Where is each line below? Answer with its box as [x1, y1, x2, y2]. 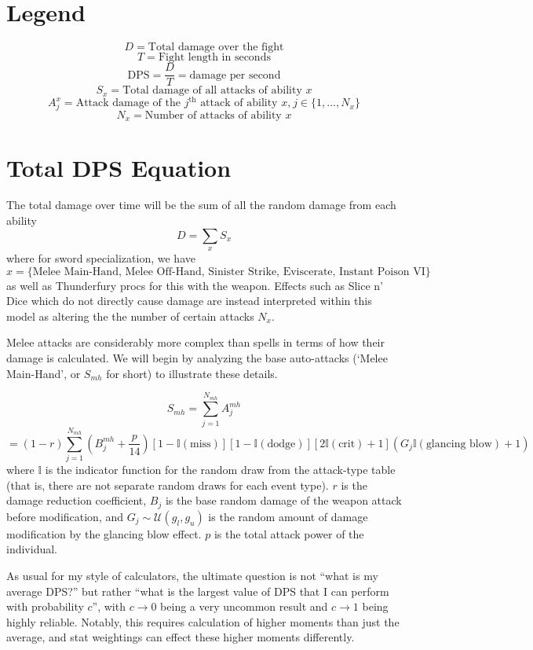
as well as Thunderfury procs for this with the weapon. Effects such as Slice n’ [6, 277, 383, 293]
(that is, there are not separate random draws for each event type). [6, 476, 329, 493]
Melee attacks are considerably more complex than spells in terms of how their [6, 334, 385, 351]
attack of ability [200, 97, 278, 109]
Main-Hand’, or [6, 365, 81, 381]
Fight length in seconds [158, 52, 271, 64]
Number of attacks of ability [144, 109, 282, 121]
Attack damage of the [75, 97, 181, 109]
